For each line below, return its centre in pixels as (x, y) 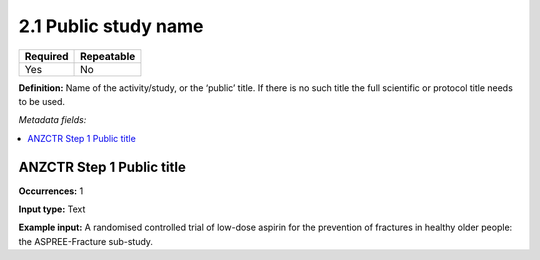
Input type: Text (52, 209)
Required (46, 56)
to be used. (41, 101)
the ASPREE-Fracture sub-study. (86, 241)
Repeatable (108, 56)
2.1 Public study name (111, 26)
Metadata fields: (52, 120)
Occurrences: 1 (51, 191)
